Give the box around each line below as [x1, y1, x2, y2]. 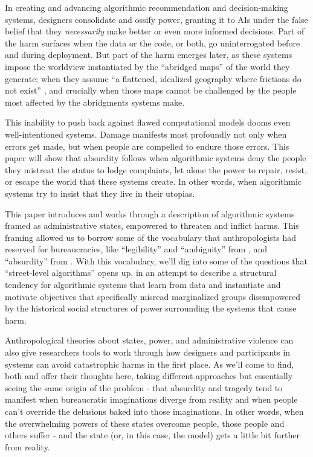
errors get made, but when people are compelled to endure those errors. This [5, 139, 289, 152]
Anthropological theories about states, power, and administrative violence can [5, 334, 294, 347]
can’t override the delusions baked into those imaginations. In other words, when [5, 405, 304, 417]
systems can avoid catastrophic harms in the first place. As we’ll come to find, [5, 357, 294, 370]
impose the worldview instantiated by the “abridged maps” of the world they [5, 60, 290, 72]
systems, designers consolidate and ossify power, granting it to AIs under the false [5, 13, 308, 25]
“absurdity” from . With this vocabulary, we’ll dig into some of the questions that [5, 254, 308, 267]
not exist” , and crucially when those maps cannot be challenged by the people [5, 84, 297, 97]
